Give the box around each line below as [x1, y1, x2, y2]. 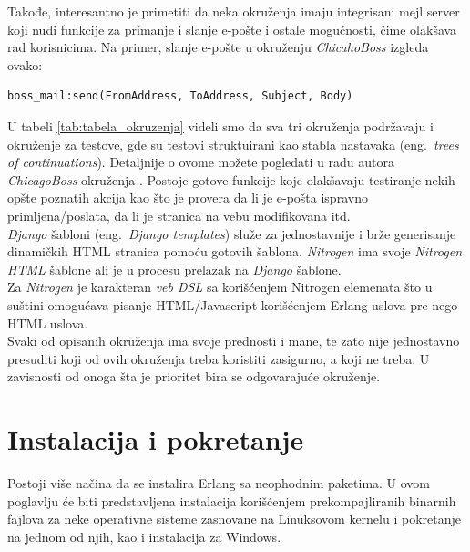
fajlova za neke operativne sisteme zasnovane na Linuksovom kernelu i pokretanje [7, 509, 461, 528]
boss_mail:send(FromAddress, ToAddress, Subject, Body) [7, 89, 353, 103]
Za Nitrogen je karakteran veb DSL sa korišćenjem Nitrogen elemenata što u [7, 277, 433, 297]
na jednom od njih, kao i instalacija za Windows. [7, 526, 281, 546]
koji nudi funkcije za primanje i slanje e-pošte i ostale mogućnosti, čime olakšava [7, 19, 457, 38]
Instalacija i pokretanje [7, 421, 304, 458]
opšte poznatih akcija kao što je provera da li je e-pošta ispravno [7, 188, 368, 207]
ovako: [7, 55, 43, 74]
